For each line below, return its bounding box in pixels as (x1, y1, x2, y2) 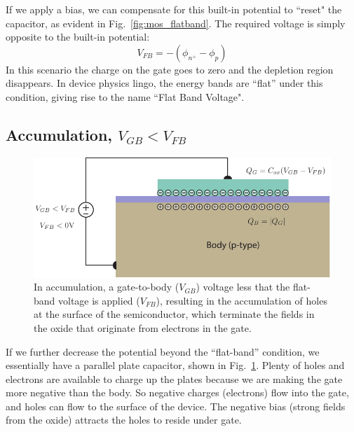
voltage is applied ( (58, 293, 140, 307)
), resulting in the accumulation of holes (156, 293, 327, 307)
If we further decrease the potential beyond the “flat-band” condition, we (6, 344, 320, 358)
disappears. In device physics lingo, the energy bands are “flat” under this (6, 76, 323, 90)
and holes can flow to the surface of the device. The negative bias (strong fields (6, 398, 346, 413)
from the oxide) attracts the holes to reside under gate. (6, 412, 242, 427)
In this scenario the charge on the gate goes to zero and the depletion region (6, 62, 334, 76)
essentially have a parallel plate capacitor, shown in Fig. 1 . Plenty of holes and (6, 358, 345, 372)
